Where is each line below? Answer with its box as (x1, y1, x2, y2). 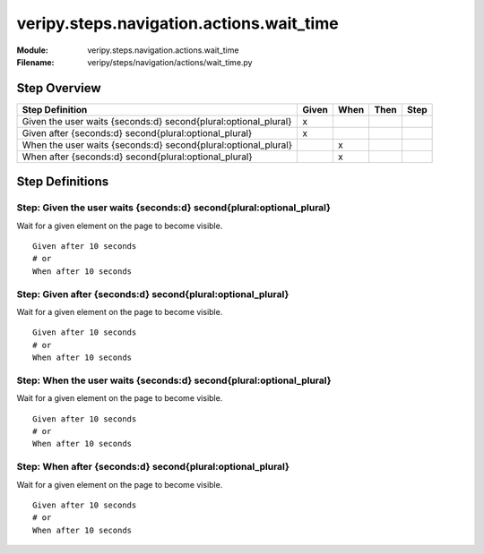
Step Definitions (16, 175, 109, 190)
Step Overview (16, 81, 102, 96)
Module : (16, 45, 48, 55)
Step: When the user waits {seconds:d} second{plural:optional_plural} (16, 374, 332, 387)
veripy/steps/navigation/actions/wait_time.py (87, 56, 253, 67)
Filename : (16, 56, 55, 67)
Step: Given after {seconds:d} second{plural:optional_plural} (16, 287, 290, 300)
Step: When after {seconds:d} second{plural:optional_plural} (16, 461, 290, 473)
